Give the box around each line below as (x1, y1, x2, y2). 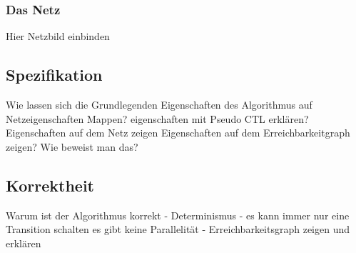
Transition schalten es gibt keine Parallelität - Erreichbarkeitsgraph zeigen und (6, 222, 350, 237)
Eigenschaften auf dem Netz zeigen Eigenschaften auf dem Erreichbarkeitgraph (6, 125, 350, 140)
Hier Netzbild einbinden (6, 29, 110, 44)
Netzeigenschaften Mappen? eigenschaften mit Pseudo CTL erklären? (6, 111, 309, 126)
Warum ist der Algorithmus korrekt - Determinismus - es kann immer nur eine (6, 207, 350, 222)
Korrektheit (6, 174, 95, 196)
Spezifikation (6, 64, 103, 86)
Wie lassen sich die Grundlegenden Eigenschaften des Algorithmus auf (6, 97, 312, 112)
